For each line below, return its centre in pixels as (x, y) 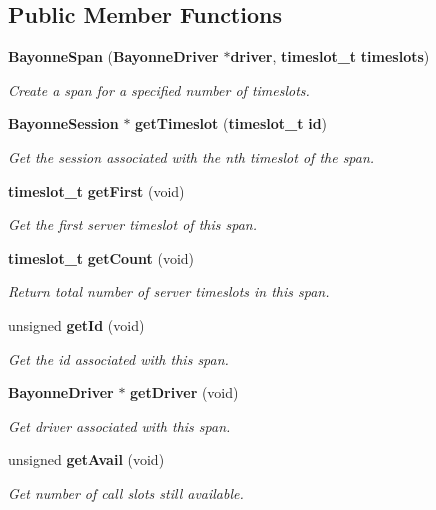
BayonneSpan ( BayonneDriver (113, 56)
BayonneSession (63, 123)
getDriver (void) (184, 392)
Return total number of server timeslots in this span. (169, 291)
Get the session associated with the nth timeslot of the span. (191, 156)
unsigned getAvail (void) (86, 459)
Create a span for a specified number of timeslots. (159, 89)
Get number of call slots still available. (126, 492)
